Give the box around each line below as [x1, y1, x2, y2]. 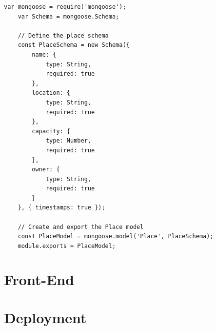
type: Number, [45, 137, 91, 144]
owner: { [32, 166, 60, 173]
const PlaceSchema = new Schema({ [18, 41, 130, 49]
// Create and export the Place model [18, 223, 144, 230]
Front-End [4, 269, 75, 289]
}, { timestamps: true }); [18, 204, 105, 211]
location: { [32, 89, 71, 97]
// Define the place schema [18, 32, 109, 39]
